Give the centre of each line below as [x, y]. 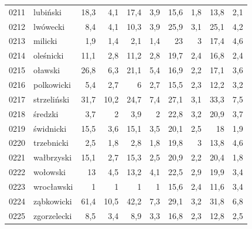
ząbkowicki [53, 201]
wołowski [50, 172]
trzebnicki [51, 143]
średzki [46, 113]
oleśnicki [49, 55]
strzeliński [52, 99]
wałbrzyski [53, 157]
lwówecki [49, 26]
